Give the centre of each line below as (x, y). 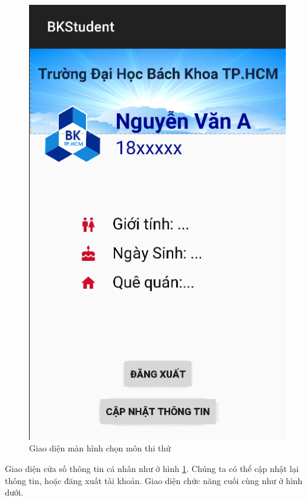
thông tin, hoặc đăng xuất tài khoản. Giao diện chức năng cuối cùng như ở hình (154, 480)
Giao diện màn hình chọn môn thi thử (100, 448)
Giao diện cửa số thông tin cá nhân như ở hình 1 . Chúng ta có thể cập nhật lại (152, 468)
